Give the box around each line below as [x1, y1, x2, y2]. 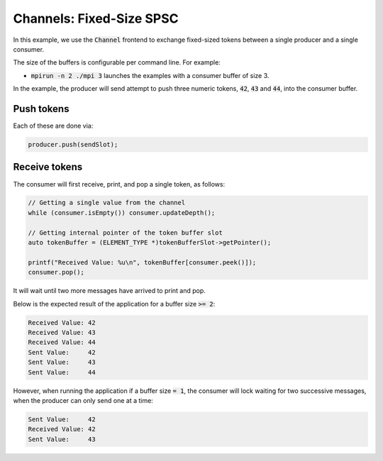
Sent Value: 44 [28, 368, 96, 376]
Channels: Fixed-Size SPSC [13, 11, 179, 26]
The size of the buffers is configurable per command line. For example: [13, 58, 221, 67]
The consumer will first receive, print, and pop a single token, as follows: [13, 179, 226, 188]
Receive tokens [13, 161, 83, 173]
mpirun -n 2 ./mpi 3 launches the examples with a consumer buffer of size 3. [30, 71, 270, 79]
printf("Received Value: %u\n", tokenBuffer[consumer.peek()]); [28, 258, 257, 266]
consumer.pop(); [28, 268, 85, 277]
